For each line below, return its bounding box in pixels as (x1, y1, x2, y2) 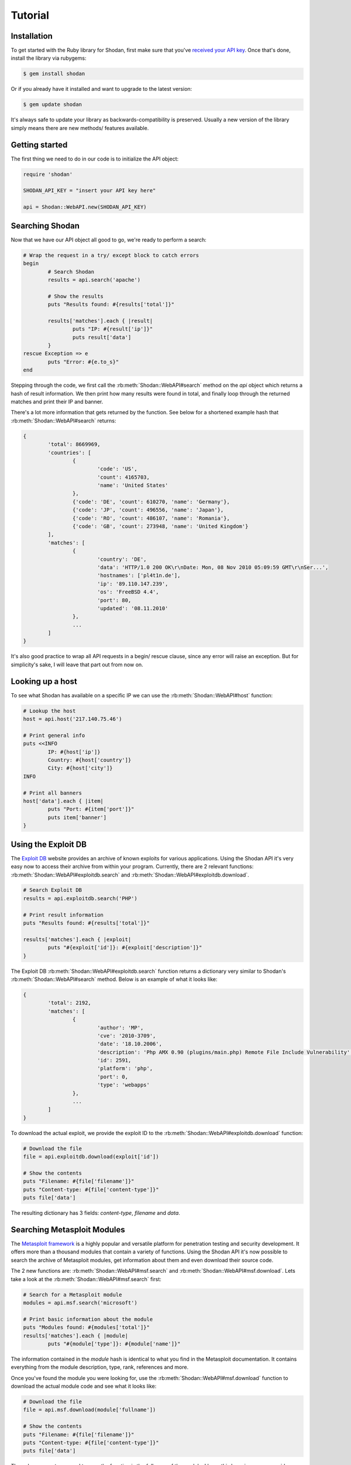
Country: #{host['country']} (47, 757, 132, 764)
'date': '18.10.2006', (97, 1041, 162, 1047)
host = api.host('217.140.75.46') (23, 716, 122, 723)
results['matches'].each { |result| (47, 317, 153, 324)
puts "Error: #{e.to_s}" (47, 358, 119, 365)
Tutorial (11, 9, 50, 22)
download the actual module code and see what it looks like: (11, 1383, 157, 1390)
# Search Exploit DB (23, 887, 82, 894)
